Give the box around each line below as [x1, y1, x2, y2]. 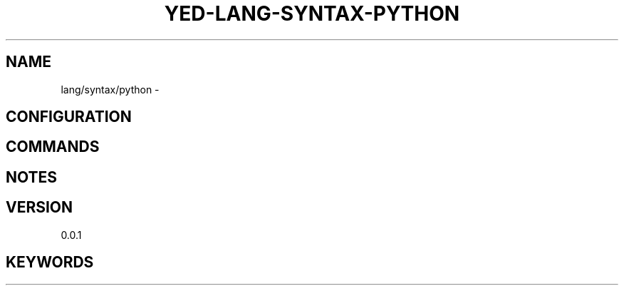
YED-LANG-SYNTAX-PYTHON [164, 1, 460, 26]
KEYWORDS [6, 253, 94, 272]
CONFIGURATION [6, 108, 132, 126]
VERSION [6, 198, 73, 217]
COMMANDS [6, 138, 100, 156]
